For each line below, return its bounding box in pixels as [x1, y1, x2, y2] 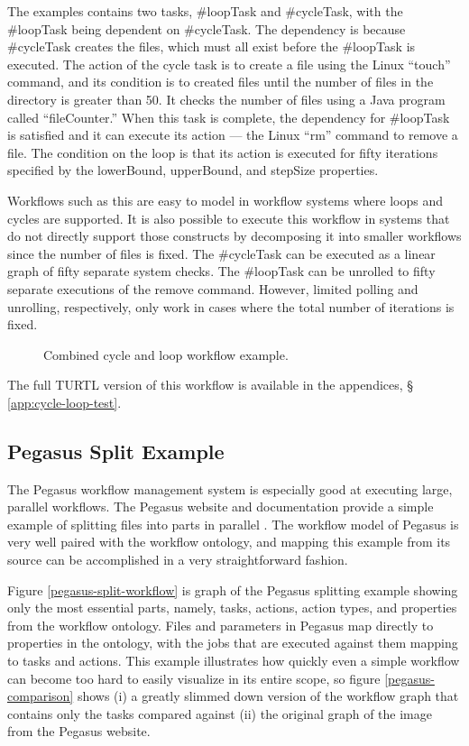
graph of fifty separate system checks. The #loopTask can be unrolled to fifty [7, 262, 436, 281]
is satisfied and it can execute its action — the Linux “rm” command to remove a [7, 125, 458, 144]
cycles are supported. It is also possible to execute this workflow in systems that [7, 208, 450, 227]
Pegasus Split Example [7, 437, 225, 465]
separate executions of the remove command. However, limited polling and [7, 279, 418, 298]
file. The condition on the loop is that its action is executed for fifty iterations [7, 143, 438, 161]
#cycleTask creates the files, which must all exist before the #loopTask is [7, 37, 416, 56]
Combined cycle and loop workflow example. [43, 345, 289, 364]
